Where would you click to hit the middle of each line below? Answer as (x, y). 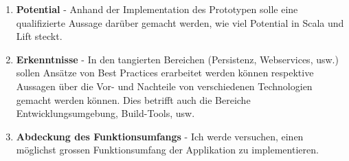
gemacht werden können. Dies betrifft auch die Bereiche (133, 99)
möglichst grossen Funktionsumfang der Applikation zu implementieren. (167, 150)
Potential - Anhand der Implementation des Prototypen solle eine (157, 9)
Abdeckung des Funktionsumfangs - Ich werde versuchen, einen (160, 136)
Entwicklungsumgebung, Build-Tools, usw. (105, 113)
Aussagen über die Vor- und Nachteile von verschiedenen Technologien (164, 86)
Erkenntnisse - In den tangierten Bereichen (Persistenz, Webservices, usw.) (177, 59)
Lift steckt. (39, 36)
